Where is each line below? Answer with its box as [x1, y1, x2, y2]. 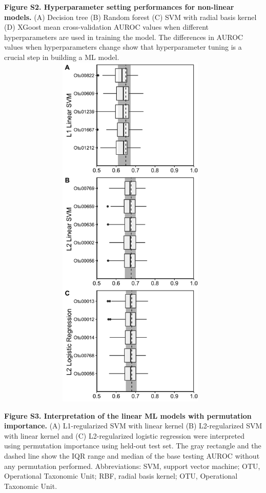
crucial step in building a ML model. [4, 51, 119, 62]
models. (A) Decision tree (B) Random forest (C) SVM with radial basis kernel [4, 11, 257, 22]
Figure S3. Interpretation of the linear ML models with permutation [4, 410, 252, 421]
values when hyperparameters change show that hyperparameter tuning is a [4, 42, 242, 52]
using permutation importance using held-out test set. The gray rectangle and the [4, 440, 261, 451]
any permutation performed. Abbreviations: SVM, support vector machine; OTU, [4, 460, 260, 471]
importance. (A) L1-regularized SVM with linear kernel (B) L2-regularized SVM [4, 420, 262, 431]
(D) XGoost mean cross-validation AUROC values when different [4, 22, 209, 32]
